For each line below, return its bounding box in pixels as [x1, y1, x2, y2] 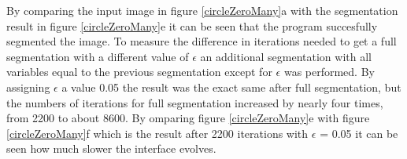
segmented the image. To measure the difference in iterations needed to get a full [6, 33, 397, 49]
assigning [6, 78, 50, 95]
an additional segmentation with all [200, 48, 372, 64]
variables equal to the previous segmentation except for [6, 63, 272, 80]
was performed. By [283, 63, 375, 80]
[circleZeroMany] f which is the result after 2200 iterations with [6, 125, 309, 141]
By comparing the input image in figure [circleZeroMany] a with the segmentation [6, 2, 398, 18]
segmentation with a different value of [6, 48, 189, 64]
